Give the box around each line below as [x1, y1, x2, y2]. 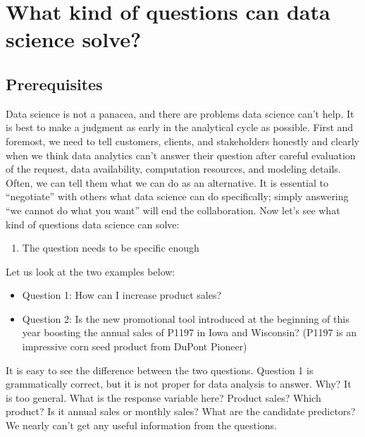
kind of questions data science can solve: [6, 216, 180, 231]
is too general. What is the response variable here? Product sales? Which [6, 390, 321, 405]
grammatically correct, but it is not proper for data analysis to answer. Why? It [6, 376, 352, 391]
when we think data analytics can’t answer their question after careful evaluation [6, 147, 356, 162]
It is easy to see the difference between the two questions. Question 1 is [6, 362, 314, 377]
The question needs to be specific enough [22, 240, 199, 255]
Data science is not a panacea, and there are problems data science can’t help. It [6, 106, 354, 121]
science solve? [6, 25, 142, 54]
